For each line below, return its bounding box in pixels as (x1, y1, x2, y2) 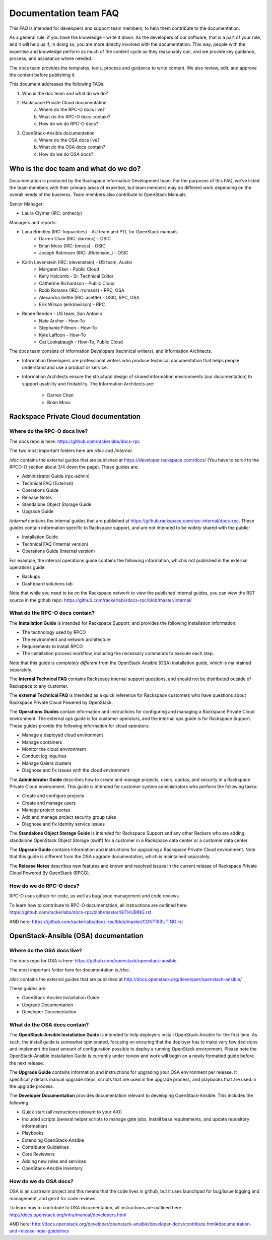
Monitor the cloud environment (22, 746, 86, 752)
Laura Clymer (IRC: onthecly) (22, 210, 83, 216)
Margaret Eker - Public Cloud (39, 266, 99, 272)
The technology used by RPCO (22, 629, 86, 635)
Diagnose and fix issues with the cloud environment (22, 767, 129, 773)
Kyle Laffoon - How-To (39, 332, 86, 338)
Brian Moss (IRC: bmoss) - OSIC (39, 242, 106, 249)
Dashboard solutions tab (22, 580, 73, 586)
